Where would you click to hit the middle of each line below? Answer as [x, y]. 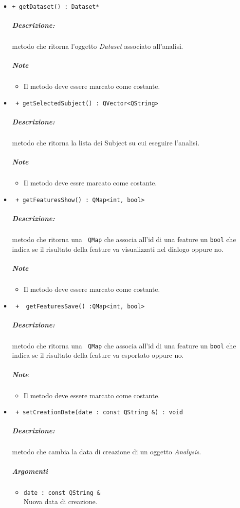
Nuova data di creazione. [60, 501]
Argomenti [30, 471]
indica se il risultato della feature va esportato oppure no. [98, 355]
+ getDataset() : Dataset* [55, 7]
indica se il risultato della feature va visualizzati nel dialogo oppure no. [118, 249]
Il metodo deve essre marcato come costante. [90, 183]
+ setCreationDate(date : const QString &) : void [99, 413]
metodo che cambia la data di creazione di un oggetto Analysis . [106, 452]
